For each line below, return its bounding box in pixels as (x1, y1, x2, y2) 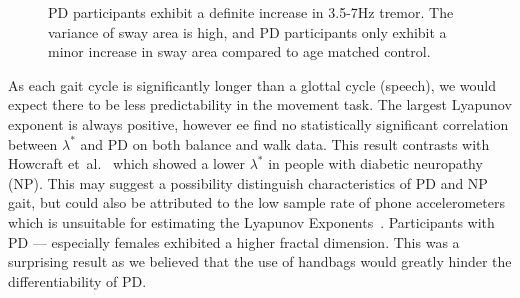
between (8, 133, 58, 154)
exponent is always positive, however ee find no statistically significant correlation (8, 113, 509, 134)
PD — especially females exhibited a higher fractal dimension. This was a (8, 231, 460, 252)
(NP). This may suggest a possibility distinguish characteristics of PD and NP (8, 172, 488, 193)
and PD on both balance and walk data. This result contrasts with (80, 133, 490, 154)
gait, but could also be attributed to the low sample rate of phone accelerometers (8, 192, 505, 213)
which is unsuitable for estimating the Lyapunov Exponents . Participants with (8, 211, 495, 232)
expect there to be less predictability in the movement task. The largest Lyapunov (8, 94, 512, 115)
